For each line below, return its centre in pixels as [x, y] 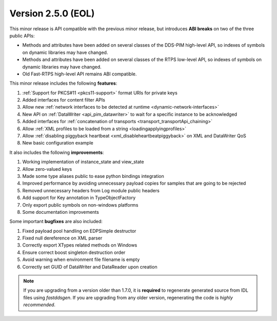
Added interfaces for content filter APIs [64, 100]
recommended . [39, 305]
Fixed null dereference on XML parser [62, 238]
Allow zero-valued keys [47, 169]
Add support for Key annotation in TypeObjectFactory [79, 198]
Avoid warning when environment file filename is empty [81, 259]
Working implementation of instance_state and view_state [83, 162]
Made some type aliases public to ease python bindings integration [93, 176]
